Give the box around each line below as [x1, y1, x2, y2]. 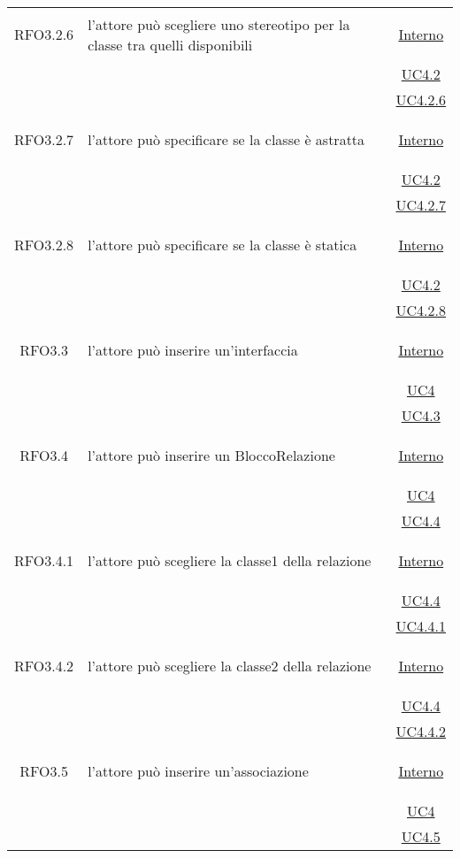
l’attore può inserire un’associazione [88, 761, 309, 781]
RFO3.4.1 [14, 550, 74, 571]
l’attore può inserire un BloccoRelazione [88, 445, 335, 465]
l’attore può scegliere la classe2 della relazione [88, 655, 372, 676]
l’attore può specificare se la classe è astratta [88, 129, 365, 149]
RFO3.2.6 [14, 24, 74, 44]
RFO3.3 [19, 340, 68, 360]
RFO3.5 [19, 761, 68, 781]
